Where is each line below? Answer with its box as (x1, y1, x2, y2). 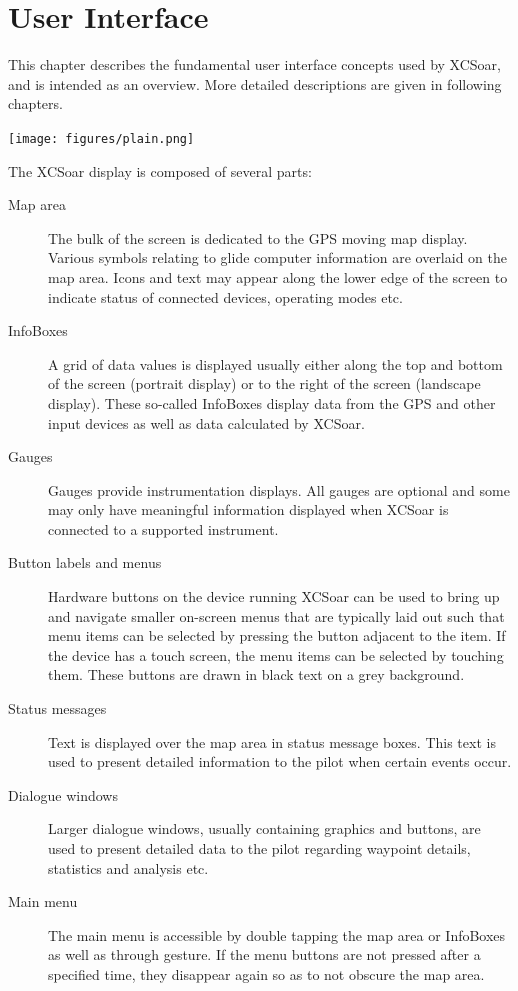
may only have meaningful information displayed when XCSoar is (48, 499, 449, 520)
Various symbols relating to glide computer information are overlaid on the (48, 247, 507, 268)
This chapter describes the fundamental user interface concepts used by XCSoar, (8, 54, 501, 75)
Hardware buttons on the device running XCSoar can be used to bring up (48, 586, 500, 607)
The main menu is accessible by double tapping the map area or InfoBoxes (48, 924, 506, 945)
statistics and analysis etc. (48, 857, 209, 878)
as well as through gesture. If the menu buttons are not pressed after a (48, 944, 481, 965)
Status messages (8, 698, 107, 719)
